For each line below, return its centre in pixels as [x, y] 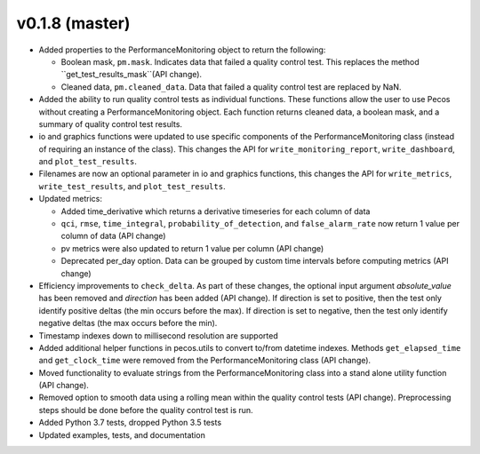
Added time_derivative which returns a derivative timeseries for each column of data [216, 211]
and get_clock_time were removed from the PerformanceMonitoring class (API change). [205, 361]
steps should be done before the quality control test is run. [146, 410]
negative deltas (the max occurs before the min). [128, 323]
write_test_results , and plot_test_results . [132, 186]
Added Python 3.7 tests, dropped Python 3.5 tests [130, 423]
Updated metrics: [70, 199]
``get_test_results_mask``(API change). [132, 75]
